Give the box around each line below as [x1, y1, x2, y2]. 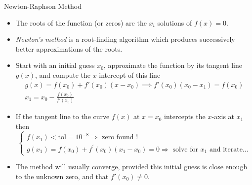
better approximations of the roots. [15, 43, 123, 54]
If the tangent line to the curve [15, 111, 110, 122]
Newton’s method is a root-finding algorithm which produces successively [15, 34, 235, 44]
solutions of [157, 17, 192, 28]
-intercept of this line [96, 69, 161, 80]
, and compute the [35, 69, 90, 80]
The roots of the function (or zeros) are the [15, 17, 147, 28]
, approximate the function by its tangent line [103, 60, 242, 70]
